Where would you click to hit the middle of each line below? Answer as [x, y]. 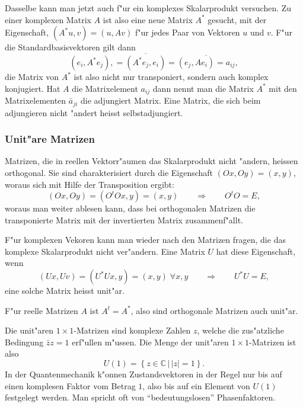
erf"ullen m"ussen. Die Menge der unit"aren [150, 342]
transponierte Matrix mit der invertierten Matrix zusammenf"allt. [124, 219]
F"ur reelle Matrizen [42, 310]
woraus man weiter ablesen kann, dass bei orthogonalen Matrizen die [130, 208]
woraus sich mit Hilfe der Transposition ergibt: [90, 184]
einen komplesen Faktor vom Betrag [70, 385]
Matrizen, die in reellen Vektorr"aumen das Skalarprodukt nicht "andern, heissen [151, 161]
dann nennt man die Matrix [203, 88]
